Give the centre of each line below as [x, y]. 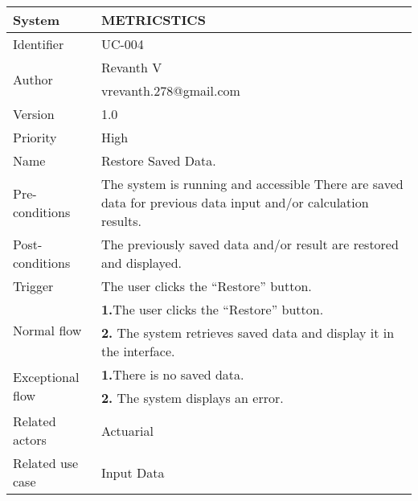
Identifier [39, 44]
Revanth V [131, 67]
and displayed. [141, 263]
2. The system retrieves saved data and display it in [248, 333]
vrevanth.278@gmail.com [170, 90]
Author [33, 79]
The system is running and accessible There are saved [252, 184]
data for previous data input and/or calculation [235, 202]
